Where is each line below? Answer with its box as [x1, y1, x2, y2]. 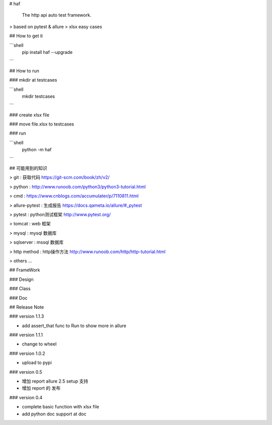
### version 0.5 [9, 369, 42, 375]
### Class [9, 285, 31, 292]
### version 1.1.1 [9, 332, 43, 338]
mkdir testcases [22, 93, 55, 99]
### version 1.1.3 [9, 313, 44, 320]
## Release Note [9, 304, 44, 310]
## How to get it [9, 33, 43, 39]
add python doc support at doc [22, 411, 87, 417]
